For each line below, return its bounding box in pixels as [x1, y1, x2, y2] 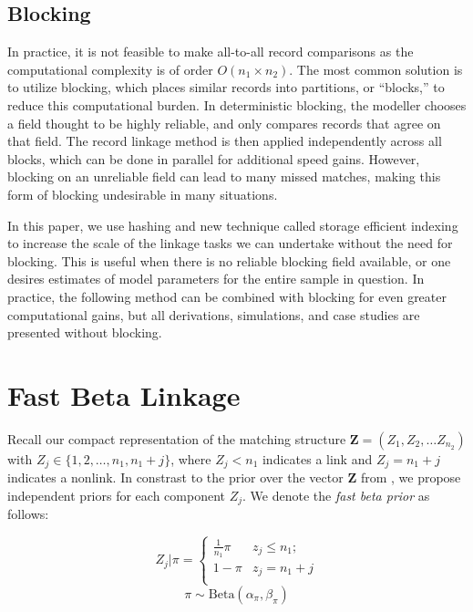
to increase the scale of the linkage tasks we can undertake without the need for [7, 233, 453, 253]
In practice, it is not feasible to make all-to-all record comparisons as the [7, 42, 414, 61]
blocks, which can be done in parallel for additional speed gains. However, [7, 149, 420, 168]
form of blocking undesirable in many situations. [7, 184, 278, 203]
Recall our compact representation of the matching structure [7, 429, 346, 448]
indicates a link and [262, 449, 373, 468]
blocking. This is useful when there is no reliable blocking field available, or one [7, 251, 451, 270]
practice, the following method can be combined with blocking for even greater [7, 286, 447, 306]
